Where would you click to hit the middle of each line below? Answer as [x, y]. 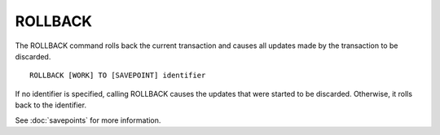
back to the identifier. [51, 105]
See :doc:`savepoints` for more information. [88, 120]
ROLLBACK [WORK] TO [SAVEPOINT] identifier [118, 76]
